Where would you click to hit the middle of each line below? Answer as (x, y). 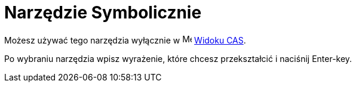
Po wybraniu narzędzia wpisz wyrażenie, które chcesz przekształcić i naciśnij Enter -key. (178, 58)
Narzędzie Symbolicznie (103, 13)
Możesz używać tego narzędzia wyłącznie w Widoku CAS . (125, 40)
